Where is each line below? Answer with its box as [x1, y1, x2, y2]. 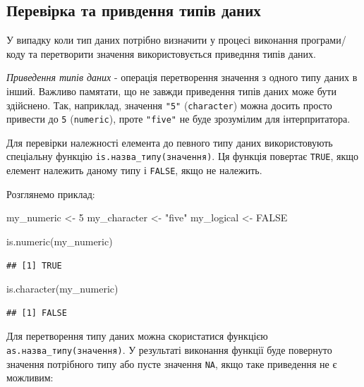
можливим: [6, 370, 54, 385]
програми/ [301, 32, 346, 47]
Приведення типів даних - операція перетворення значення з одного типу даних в [6, 70, 358, 85]
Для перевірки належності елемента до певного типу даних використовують [6, 135, 333, 149]
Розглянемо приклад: [6, 186, 95, 201]
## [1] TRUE [6, 260, 62, 271]
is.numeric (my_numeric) [6, 233, 113, 248]
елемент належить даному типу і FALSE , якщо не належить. [6, 163, 262, 178]
